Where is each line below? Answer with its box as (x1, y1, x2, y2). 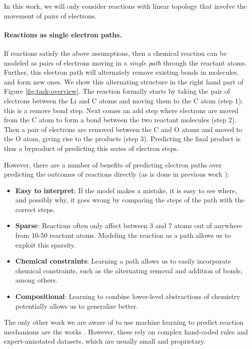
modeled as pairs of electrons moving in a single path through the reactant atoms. (4, 57, 247, 67)
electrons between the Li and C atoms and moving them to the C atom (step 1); (4, 95, 243, 105)
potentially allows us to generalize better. (15, 300, 138, 311)
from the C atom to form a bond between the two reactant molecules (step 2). (4, 115, 236, 125)
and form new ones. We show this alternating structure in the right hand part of (4, 76, 243, 86)
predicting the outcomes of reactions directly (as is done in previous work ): (4, 169, 229, 179)
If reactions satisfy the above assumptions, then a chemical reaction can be (4, 48, 227, 58)
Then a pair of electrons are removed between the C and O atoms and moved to (4, 124, 243, 134)
